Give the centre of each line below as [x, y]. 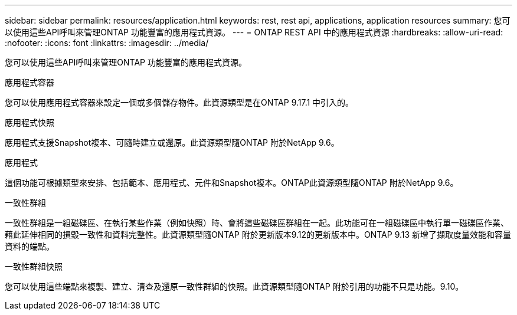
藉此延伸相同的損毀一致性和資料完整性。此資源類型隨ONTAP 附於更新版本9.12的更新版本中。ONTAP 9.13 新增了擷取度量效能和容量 [258, 234]
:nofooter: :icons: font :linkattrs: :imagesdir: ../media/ [107, 43]
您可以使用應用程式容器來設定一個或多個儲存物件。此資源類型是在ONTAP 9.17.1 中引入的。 [179, 102]
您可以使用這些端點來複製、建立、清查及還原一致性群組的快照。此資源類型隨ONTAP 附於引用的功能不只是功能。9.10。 [234, 286]
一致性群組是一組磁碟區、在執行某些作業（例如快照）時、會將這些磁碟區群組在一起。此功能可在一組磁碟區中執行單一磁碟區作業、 [257, 223]
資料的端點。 [30, 246]
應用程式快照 [30, 122]
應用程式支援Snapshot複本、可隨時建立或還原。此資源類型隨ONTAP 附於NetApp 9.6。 [172, 142]
